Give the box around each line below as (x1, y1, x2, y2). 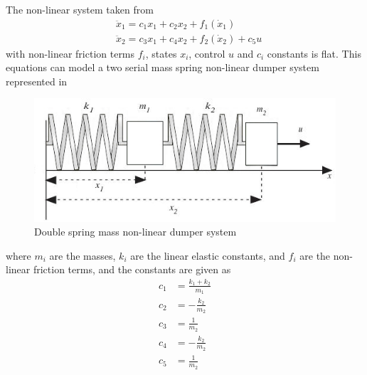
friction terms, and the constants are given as (33, 262, 231, 277)
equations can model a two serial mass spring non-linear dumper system (6, 60, 319, 75)
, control (188, 46, 225, 60)
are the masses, (49, 248, 116, 263)
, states (145, 46, 177, 60)
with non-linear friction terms (6, 46, 135, 60)
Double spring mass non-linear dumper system (34, 224, 237, 239)
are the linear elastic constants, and (130, 248, 285, 263)
